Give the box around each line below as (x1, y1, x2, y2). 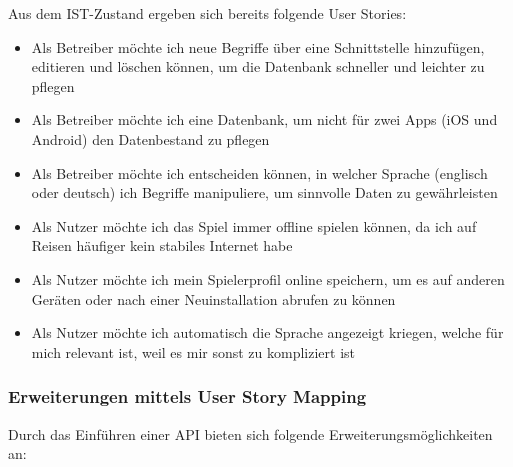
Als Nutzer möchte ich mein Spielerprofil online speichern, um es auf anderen (31, 268, 505, 289)
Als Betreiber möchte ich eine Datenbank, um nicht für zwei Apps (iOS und (31, 109, 498, 130)
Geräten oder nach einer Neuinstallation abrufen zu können (31, 288, 396, 309)
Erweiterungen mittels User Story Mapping (8, 384, 367, 409)
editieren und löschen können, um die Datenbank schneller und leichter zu (31, 56, 485, 77)
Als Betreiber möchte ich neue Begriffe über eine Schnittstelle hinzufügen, (31, 36, 485, 57)
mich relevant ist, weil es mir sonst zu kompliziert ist (31, 341, 356, 362)
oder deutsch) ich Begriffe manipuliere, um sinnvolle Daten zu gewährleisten (31, 182, 498, 203)
